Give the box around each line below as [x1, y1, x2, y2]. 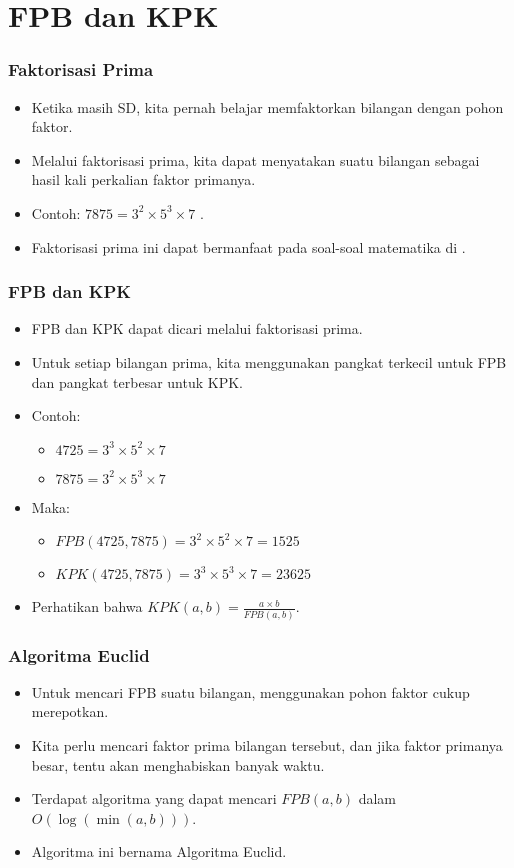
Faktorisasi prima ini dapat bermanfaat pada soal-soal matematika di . [31, 236, 466, 257]
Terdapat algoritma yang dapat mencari [31, 788, 277, 809]
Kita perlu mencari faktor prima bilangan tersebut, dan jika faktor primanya [31, 735, 503, 756]
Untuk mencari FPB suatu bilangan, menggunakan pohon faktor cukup [31, 681, 470, 702]
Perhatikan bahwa [31, 596, 143, 617]
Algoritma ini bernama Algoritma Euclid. [31, 841, 287, 862]
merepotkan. [31, 701, 109, 722]
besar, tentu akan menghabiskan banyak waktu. [31, 754, 325, 775]
